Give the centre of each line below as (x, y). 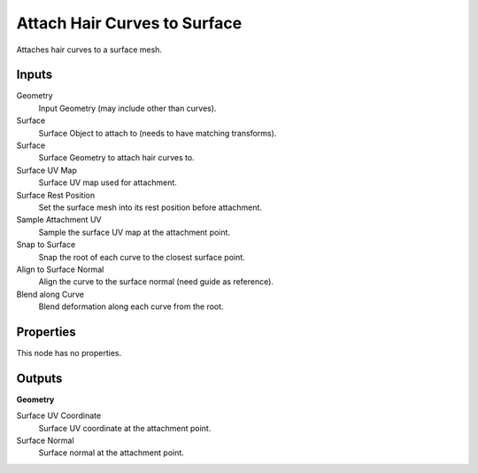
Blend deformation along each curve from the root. (131, 306)
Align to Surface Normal (60, 269)
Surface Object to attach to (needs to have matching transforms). (158, 133)
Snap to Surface (46, 244)
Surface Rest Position (56, 195)
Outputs (39, 378)
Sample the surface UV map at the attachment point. (134, 232)
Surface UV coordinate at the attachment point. (125, 428)
